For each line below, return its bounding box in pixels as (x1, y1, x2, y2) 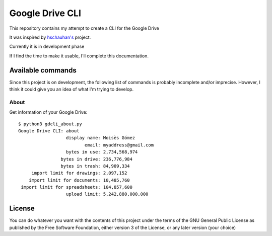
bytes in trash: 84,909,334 (60, 163, 130, 169)
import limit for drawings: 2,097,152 (31, 170, 127, 176)
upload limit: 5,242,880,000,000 (65, 191, 149, 197)
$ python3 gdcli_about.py (18, 121, 83, 127)
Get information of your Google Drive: (9, 109, 88, 115)
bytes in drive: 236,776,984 (60, 156, 133, 162)
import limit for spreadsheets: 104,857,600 (21, 184, 133, 190)
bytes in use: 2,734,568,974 (65, 149, 138, 155)
